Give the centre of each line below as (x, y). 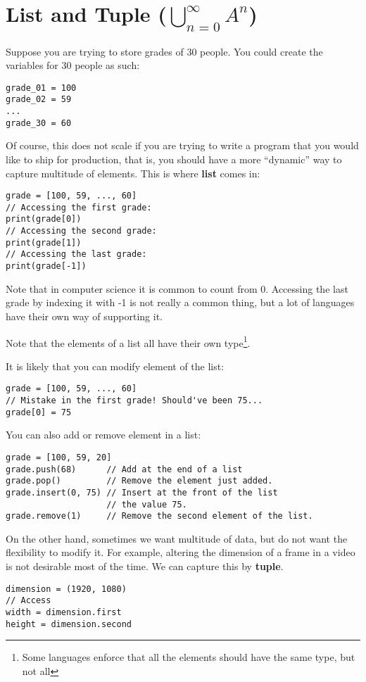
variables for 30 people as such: (73, 65)
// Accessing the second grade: (81, 231)
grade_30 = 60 (39, 123)
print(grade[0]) (44, 219)
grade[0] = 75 (39, 412)
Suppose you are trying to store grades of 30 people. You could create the (164, 51)
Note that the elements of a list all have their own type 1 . (128, 341)
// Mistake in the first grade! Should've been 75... (134, 400)
